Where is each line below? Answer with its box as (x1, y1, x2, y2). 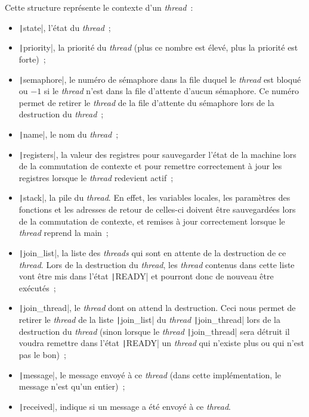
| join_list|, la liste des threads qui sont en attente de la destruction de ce (18, 246, 286, 259)
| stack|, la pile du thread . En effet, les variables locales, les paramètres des (18, 191, 291, 204)
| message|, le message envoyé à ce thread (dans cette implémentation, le (18, 368, 281, 381)
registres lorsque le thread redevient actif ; (18, 171, 174, 183)
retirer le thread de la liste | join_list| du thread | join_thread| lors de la (18, 313, 280, 326)
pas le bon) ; (18, 348, 66, 360)
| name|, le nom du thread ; (18, 127, 119, 140)
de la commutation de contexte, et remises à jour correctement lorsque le (18, 214, 285, 227)
